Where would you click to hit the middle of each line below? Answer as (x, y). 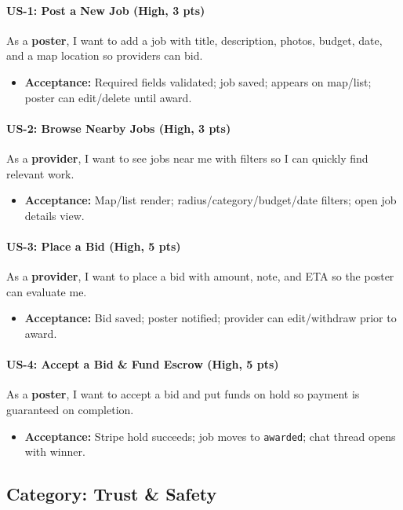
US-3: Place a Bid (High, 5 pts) (94, 246)
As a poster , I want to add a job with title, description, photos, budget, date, (194, 40)
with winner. (55, 451)
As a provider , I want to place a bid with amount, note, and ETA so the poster (200, 276)
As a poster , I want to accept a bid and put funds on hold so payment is (183, 394)
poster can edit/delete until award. (108, 97)
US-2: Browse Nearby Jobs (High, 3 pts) (119, 128)
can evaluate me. (47, 291)
